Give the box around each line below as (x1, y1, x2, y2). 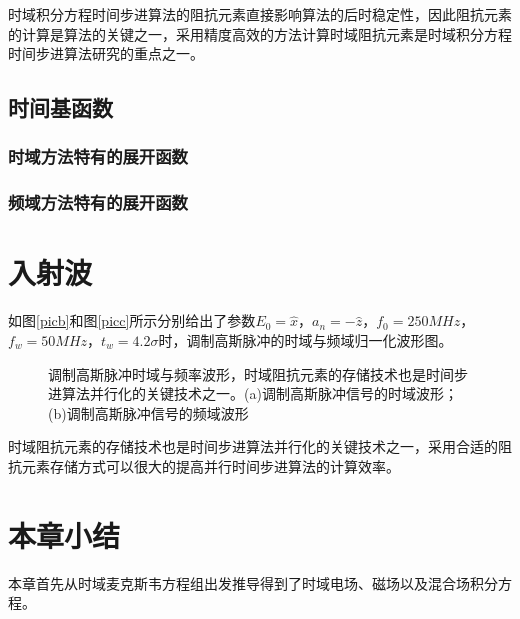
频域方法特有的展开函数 (8, 190, 188, 215)
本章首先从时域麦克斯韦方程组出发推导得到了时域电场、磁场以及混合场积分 (8, 572, 498, 593)
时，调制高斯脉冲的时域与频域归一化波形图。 (158, 329, 453, 350)
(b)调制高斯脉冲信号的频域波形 (48, 402, 249, 423)
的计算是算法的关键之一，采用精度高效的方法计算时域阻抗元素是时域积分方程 (8, 23, 512, 44)
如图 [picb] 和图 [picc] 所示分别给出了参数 (8, 310, 256, 331)
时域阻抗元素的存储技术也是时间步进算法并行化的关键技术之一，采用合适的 (8, 436, 498, 457)
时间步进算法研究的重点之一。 (8, 43, 204, 64)
